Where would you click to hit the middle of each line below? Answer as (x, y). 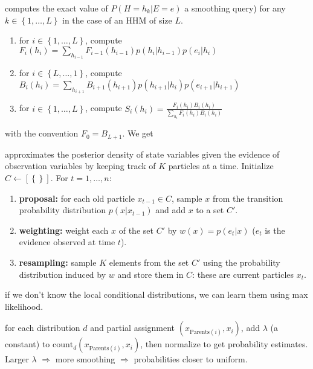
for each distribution (43, 328)
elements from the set (149, 262)
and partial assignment (133, 328)
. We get (138, 133)
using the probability (242, 262)
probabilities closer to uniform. (191, 359)
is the (275, 230)
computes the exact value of (56, 8)
